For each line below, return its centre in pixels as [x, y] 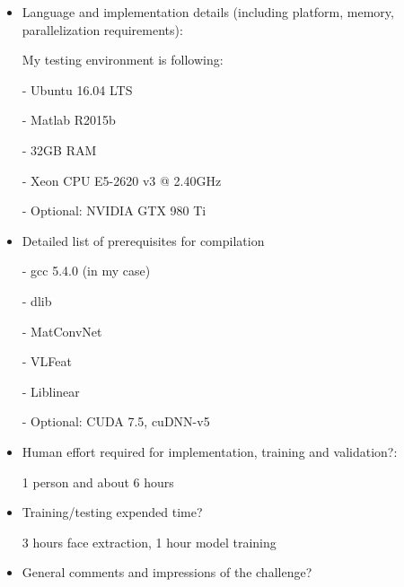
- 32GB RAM [59, 149]
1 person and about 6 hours [98, 482]
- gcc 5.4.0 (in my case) [86, 271]
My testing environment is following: [123, 60]
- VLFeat [47, 361]
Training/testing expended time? [112, 512]
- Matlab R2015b [69, 120]
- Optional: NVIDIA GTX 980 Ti [114, 210]
